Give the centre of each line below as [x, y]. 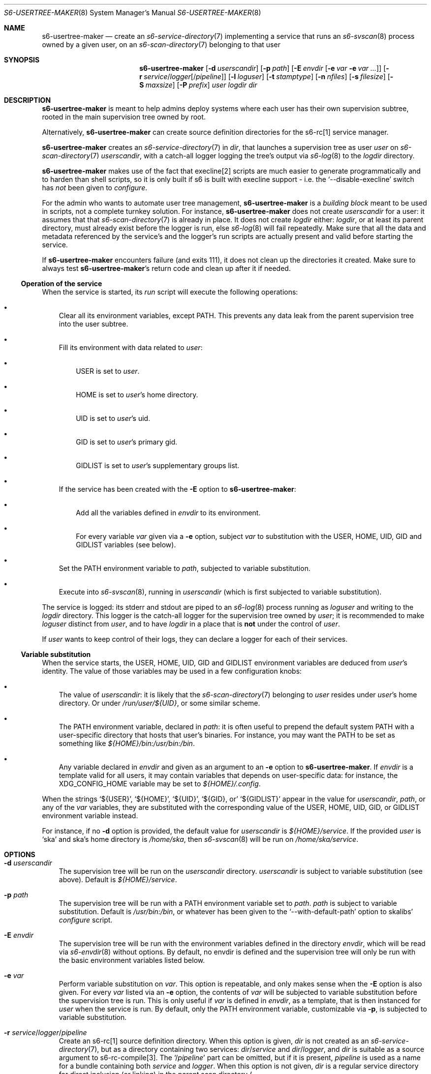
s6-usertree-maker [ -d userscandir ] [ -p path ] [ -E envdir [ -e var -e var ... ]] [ [263, 68]
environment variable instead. [90, 816]
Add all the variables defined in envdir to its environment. [168, 513]
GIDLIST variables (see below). [126, 545]
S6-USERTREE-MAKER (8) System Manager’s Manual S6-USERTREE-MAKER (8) [133, 13]
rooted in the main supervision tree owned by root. [124, 117]
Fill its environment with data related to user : [131, 347]
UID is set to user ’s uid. [113, 418]
